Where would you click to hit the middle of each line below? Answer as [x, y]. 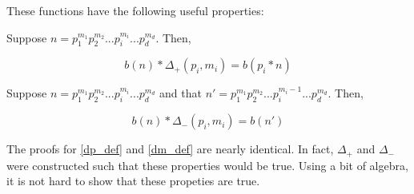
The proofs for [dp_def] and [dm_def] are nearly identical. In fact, [170, 149]
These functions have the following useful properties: [135, 10]
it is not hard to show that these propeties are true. [133, 181]
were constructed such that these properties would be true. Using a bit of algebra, [207, 165]
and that [181, 93]
